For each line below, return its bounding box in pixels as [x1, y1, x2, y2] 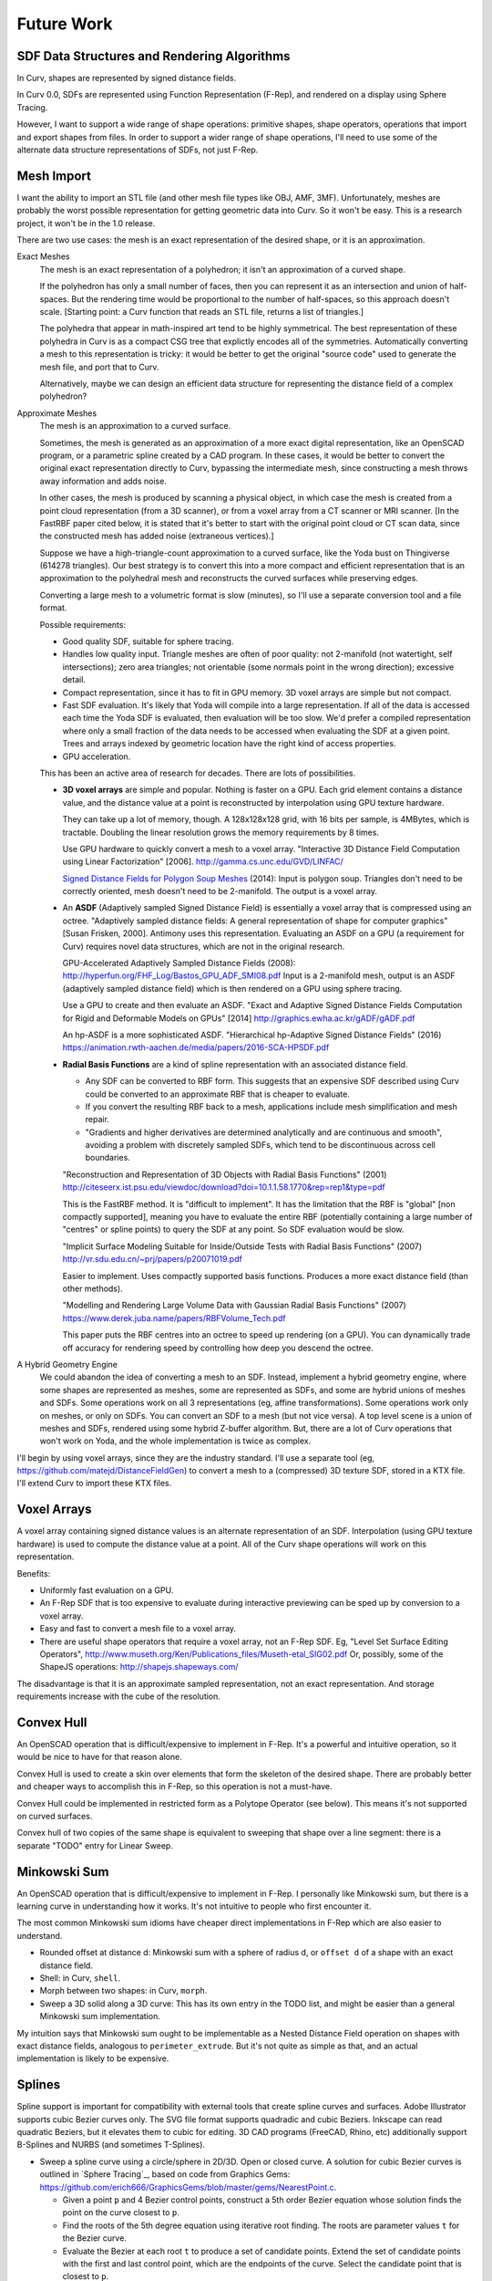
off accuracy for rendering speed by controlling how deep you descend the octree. [62, 1342, 374, 1353]
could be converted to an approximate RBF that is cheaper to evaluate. [85, 1088, 350, 1099]
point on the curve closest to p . [62, 2207, 179, 2218]
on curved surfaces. [16, 1810, 93, 1821]
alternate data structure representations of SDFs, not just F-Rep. [16, 144, 259, 155]
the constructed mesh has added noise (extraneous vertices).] [39, 530, 274, 542]
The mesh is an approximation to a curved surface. [39, 421, 231, 432]
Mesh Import [16, 168, 91, 183]
